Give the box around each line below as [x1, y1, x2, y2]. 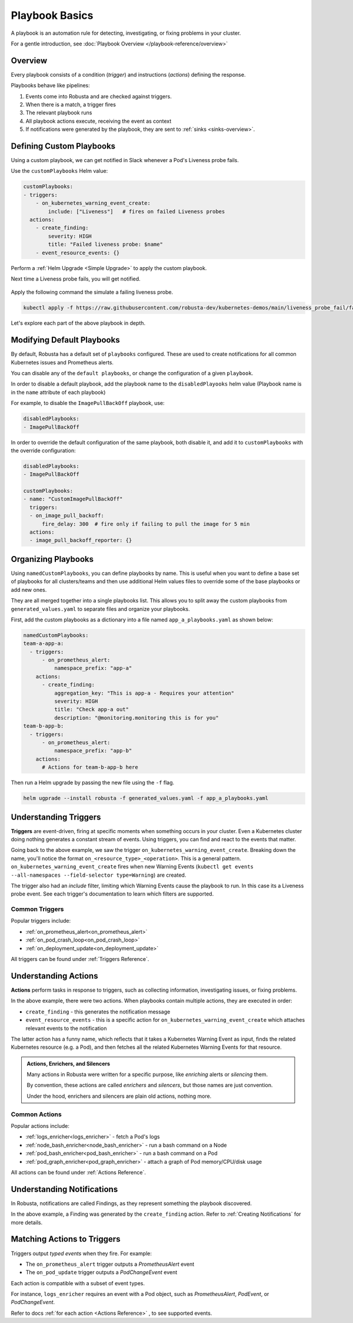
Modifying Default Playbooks [11, 335, 120, 345]
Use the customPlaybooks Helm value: [11, 167, 108, 175]
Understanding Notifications [11, 1184, 118, 1194]
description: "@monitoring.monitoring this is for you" [54, 714, 219, 721]
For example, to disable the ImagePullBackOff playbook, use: [11, 400, 165, 407]
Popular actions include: [11, 1122, 70, 1129]
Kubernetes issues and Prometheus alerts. [11, 358, 114, 366]
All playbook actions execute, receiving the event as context [25, 117, 172, 124]
